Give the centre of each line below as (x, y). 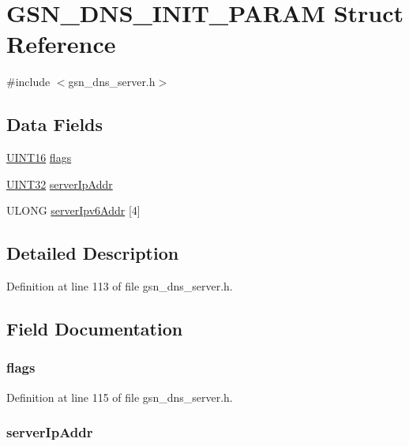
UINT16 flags (39, 157)
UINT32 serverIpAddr (60, 184)
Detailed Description (93, 253)
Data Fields (55, 124)
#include (28, 82)
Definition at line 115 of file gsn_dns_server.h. (120, 397)
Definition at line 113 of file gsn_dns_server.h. (120, 286)
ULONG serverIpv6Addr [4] (73, 210)
